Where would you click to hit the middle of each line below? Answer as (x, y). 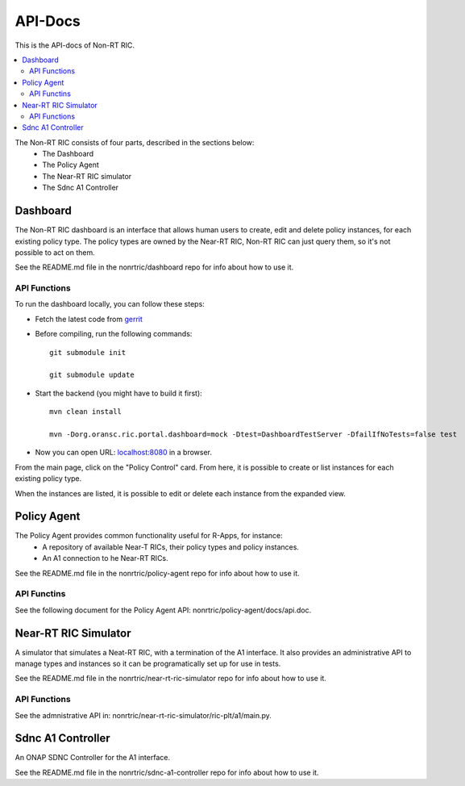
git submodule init (88, 352)
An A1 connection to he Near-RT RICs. (105, 558)
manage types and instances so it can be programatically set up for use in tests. (148, 664)
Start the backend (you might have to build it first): (119, 393)
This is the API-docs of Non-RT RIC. (75, 45)
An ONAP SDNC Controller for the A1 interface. (93, 758)
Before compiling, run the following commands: (114, 334)
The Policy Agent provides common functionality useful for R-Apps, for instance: (149, 536)
